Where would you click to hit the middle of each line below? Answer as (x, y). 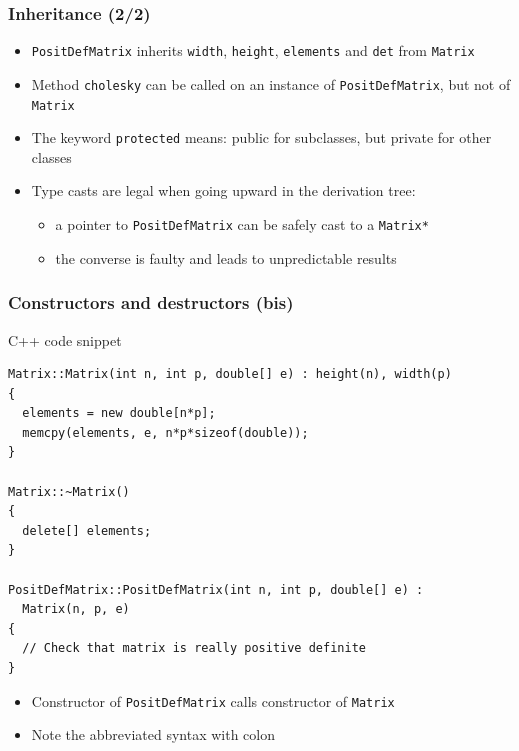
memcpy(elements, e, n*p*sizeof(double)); (165, 432)
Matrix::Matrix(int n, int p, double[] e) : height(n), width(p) (230, 374)
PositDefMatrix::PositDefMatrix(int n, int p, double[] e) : (216, 589)
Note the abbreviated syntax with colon (153, 734)
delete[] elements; (87, 530)
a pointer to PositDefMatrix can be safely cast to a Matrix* (242, 224)
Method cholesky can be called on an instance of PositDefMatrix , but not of (271, 83)
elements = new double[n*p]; (119, 413)
